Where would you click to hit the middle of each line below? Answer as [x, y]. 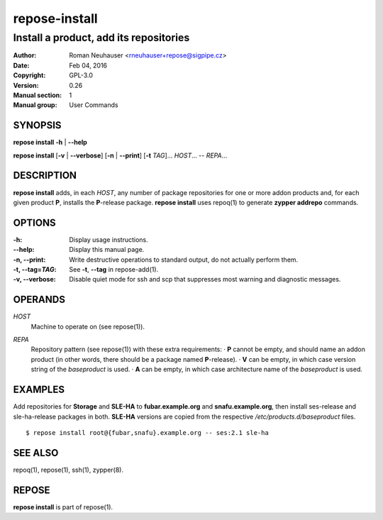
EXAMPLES [39, 390]
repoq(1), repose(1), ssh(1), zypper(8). [68, 470]
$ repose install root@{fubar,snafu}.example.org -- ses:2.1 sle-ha [147, 432]
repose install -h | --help [50, 143]
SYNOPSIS [37, 125]
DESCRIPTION [45, 176]
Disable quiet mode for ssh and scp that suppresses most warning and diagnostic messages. [205, 280]
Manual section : [38, 95]
